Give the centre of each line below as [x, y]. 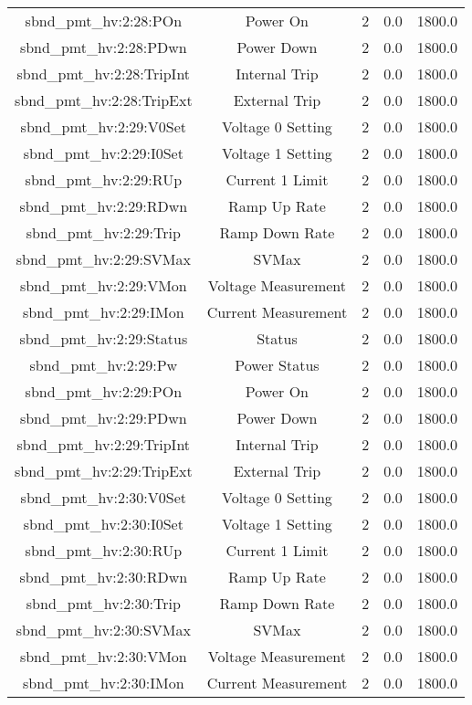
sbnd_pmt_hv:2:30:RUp [104, 550]
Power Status [277, 365]
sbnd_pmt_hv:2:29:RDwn [104, 206]
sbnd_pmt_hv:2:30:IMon [104, 683]
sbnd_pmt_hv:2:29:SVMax [103, 259]
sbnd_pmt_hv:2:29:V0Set [104, 126]
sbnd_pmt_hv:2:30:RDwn [104, 577]
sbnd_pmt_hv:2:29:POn [104, 391]
